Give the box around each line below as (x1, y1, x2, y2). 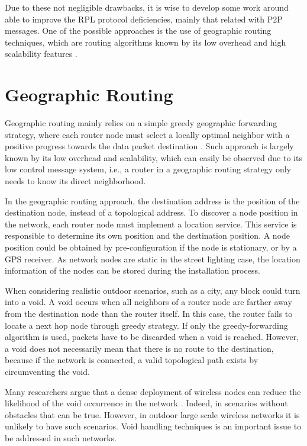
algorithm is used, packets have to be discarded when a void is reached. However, (5, 331, 299, 343)
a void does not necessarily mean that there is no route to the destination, (5, 342, 274, 354)
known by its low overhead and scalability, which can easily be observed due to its (5, 151, 302, 163)
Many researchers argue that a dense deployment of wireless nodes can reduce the (5, 385, 301, 397)
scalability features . (5, 47, 77, 60)
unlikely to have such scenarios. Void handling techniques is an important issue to (5, 420, 302, 432)
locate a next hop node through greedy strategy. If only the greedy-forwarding (5, 319, 288, 331)
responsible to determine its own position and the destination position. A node (5, 229, 290, 242)
